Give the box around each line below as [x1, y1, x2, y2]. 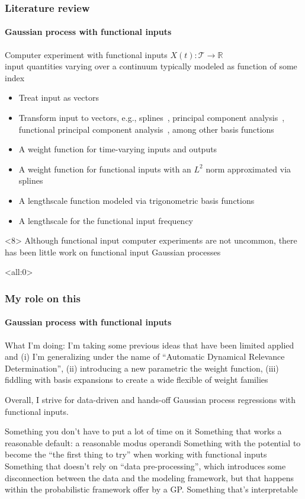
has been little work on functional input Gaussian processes [5, 245, 221, 258]
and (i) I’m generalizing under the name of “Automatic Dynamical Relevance [5, 350, 285, 363]
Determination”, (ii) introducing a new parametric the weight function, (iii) [5, 362, 279, 374]
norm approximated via [206, 162, 291, 175]
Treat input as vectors [18, 91, 99, 104]
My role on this [5, 290, 81, 305]
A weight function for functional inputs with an [18, 162, 191, 175]
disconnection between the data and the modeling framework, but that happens [5, 471, 294, 484]
